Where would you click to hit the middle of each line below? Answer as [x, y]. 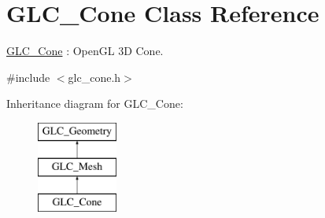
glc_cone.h [94, 77]
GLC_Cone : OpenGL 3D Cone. [85, 51]
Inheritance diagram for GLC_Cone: [95, 103]
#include [28, 77]
